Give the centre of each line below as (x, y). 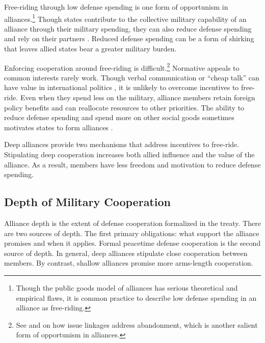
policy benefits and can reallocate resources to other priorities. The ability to (124, 107)
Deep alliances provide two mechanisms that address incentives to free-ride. (122, 144)
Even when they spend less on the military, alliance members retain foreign (138, 97)
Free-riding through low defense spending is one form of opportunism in (116, 7)
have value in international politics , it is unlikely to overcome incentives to (122, 87)
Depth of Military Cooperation (87, 202)
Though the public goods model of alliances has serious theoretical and (127, 287)
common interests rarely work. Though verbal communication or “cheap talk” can (132, 77)
